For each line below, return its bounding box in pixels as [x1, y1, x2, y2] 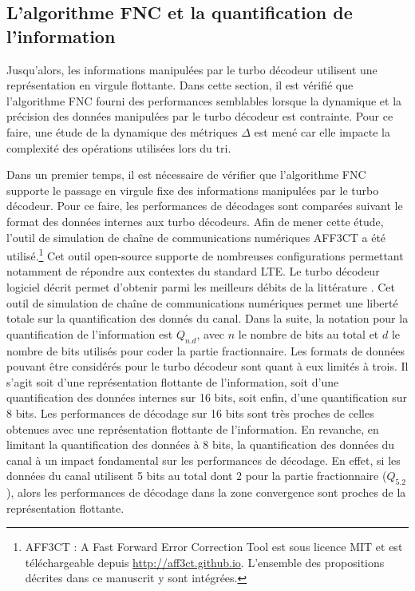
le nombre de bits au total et [238, 325, 379, 342]
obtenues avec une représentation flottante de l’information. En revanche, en [6, 420, 379, 437]
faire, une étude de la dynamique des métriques [6, 123, 238, 140]
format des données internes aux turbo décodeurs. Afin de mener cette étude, [6, 212, 384, 229]
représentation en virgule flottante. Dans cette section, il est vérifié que [6, 77, 354, 93]
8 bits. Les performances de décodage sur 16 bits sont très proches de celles [6, 404, 374, 421]
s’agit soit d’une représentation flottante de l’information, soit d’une [6, 373, 339, 390]
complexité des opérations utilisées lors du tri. [6, 139, 231, 156]
